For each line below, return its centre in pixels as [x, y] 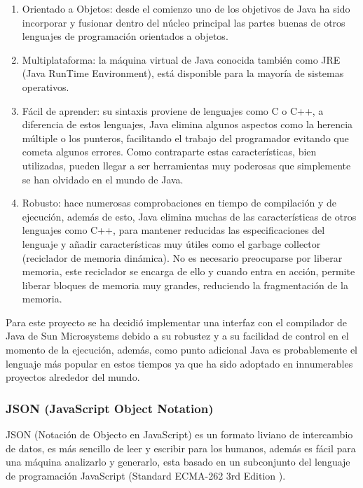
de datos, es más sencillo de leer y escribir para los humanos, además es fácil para [181, 448]
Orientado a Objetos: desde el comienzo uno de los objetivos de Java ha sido [186, 8]
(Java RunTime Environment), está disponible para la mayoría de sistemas [183, 73]
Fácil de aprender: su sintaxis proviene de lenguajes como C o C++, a [173, 110]
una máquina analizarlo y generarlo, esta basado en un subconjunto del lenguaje [178, 462]
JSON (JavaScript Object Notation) [110, 408]
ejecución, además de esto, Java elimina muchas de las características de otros [189, 216]
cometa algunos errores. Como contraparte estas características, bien [169, 152]
